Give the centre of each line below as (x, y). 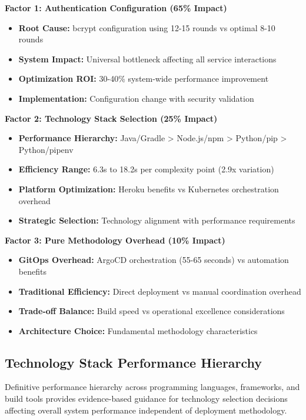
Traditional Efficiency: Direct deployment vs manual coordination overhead (160, 291)
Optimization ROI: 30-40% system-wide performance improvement (144, 79)
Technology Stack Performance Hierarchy (134, 362)
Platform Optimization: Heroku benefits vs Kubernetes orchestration (149, 189)
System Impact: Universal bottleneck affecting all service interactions (147, 59)
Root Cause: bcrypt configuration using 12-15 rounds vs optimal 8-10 (147, 27)
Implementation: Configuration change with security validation (136, 98)
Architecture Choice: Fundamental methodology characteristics (138, 330)
